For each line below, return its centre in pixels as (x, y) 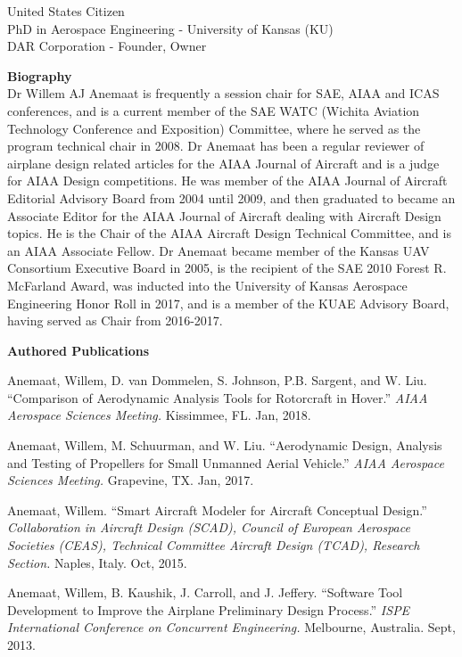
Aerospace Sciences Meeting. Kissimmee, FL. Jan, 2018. (159, 415)
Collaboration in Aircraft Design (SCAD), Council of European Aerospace (209, 527)
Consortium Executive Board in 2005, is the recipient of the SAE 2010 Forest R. (227, 268)
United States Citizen (66, 11)
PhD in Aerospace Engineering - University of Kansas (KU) (170, 28)
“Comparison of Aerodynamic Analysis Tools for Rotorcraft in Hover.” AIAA (218, 397)
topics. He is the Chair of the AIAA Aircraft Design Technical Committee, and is (229, 233)
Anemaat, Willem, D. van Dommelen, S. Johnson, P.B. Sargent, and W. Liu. (217, 380)
